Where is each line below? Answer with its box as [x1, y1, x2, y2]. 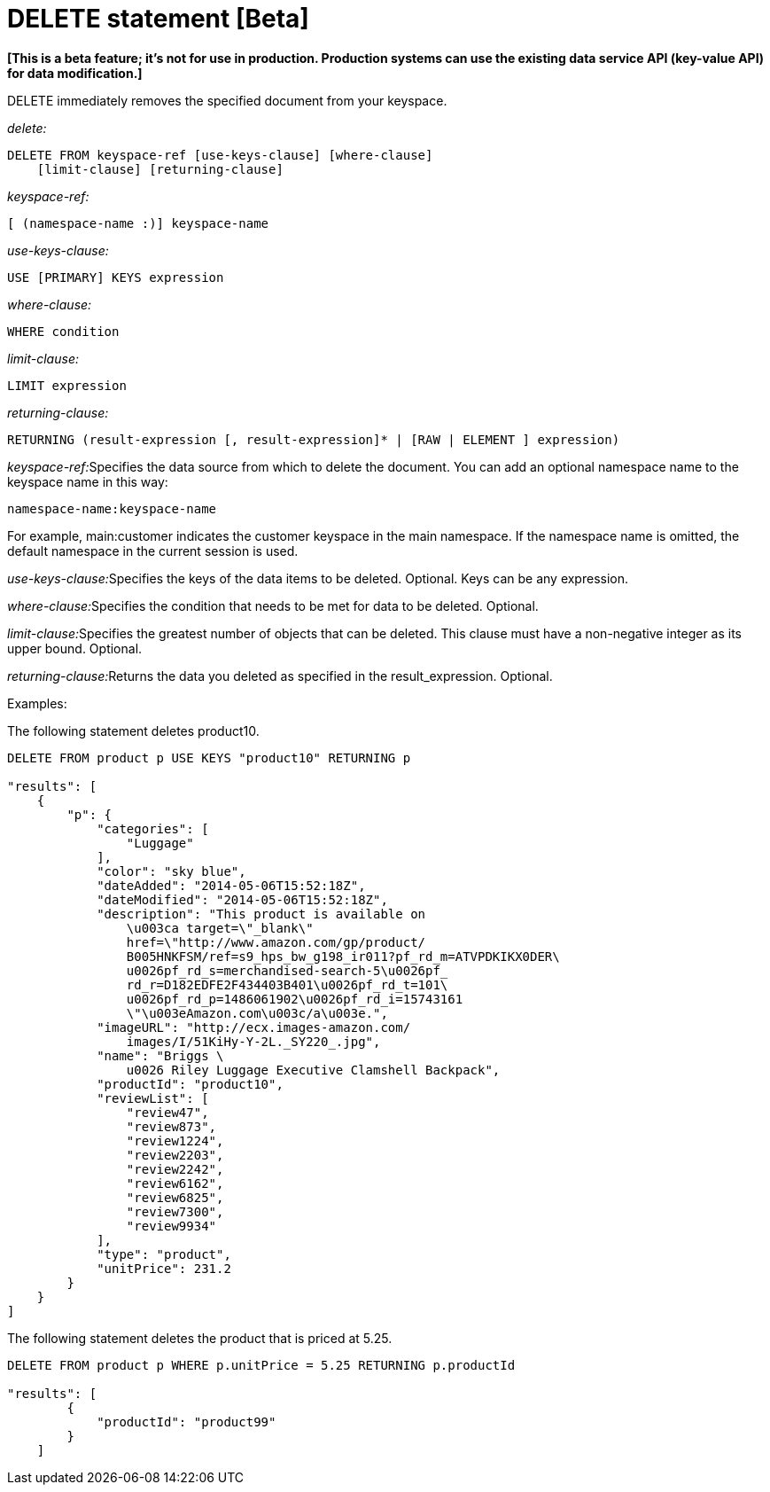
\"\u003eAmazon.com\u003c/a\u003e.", [126, 1005, 388, 1020]
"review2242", [126, 1161, 224, 1176]
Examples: [7, 695, 67, 711]
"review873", [126, 1119, 217, 1134]
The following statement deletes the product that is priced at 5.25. [7, 1330, 393, 1346]
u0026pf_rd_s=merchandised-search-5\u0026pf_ [126, 963, 448, 978]
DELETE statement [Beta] [7, 4, 309, 34]
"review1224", [126, 1133, 224, 1148]
